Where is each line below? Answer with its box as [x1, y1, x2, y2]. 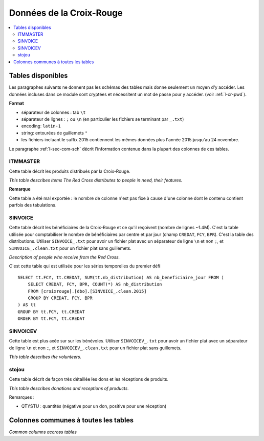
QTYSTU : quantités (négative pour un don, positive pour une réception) [21, 403, 167, 409]
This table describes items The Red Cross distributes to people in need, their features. [9, 177, 183, 183]
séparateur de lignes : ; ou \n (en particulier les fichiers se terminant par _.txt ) [21, 116, 184, 122]
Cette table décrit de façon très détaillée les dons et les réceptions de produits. [9, 376, 169, 382]
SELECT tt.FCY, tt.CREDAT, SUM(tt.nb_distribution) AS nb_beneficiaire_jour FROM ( [18, 275, 224, 280]
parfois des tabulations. [9, 202, 57, 208]
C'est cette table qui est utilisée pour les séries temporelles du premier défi [9, 263, 161, 269]
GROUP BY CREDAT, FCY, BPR [27, 295, 93, 301]
